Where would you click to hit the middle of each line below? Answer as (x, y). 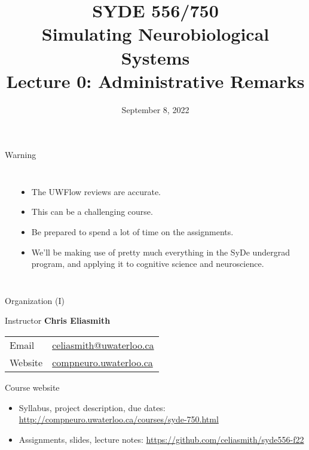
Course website (32, 387)
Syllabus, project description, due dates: (92, 407)
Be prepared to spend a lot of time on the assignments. (132, 232)
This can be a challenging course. (92, 212)
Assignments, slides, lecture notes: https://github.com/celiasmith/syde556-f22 (161, 439)
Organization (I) (35, 300)
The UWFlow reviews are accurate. (96, 191)
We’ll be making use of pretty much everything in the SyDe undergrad (160, 252)
